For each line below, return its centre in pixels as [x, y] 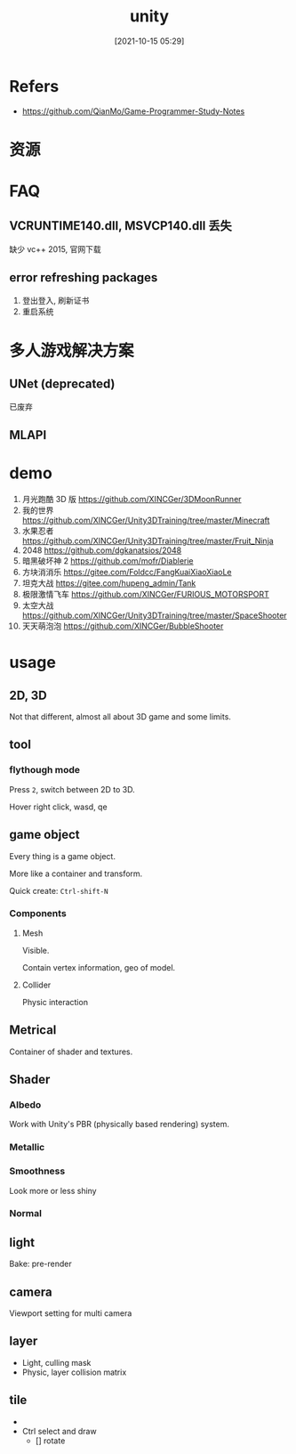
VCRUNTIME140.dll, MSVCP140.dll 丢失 [121, 226]
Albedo [25, 1104]
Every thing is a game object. [62, 856]
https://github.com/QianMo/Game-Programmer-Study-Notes [133, 111]
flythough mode [45, 770]
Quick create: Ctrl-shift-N [59, 890]
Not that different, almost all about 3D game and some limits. [120, 717]
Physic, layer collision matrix [74, 1372]
